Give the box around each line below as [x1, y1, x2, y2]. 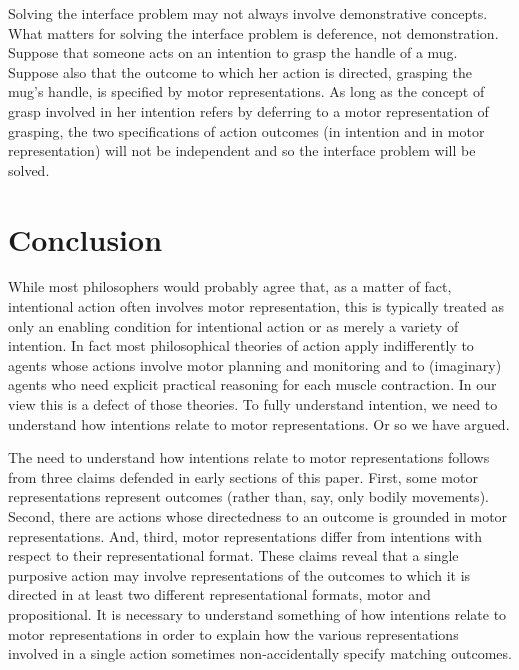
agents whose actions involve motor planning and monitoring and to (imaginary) [8, 354, 502, 375]
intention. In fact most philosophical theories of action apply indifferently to [8, 335, 474, 356]
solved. [8, 159, 50, 180]
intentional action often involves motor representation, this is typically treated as [8, 296, 504, 317]
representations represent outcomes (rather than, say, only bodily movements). [8, 486, 489, 507]
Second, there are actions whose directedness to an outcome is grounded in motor [8, 506, 508, 526]
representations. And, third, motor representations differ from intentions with [8, 525, 483, 546]
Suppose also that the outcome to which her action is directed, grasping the [8, 61, 472, 82]
